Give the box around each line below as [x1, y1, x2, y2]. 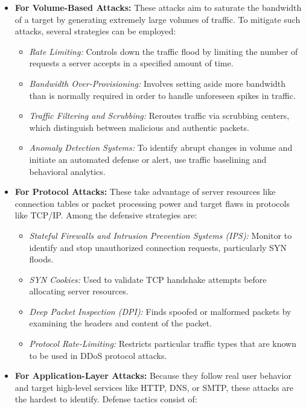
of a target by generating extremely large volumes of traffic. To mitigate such [14, 13, 301, 25]
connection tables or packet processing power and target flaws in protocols [14, 197, 290, 209]
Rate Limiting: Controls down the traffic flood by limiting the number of [29, 45, 298, 57]
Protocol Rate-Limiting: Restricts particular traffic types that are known [29, 337, 297, 350]
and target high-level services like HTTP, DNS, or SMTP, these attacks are [14, 381, 293, 393]
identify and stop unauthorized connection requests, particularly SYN [29, 241, 287, 253]
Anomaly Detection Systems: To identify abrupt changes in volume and [29, 141, 293, 154]
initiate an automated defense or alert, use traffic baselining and [29, 153, 267, 165]
